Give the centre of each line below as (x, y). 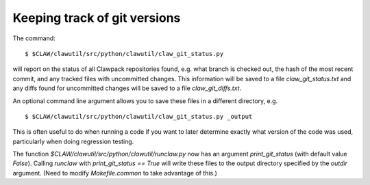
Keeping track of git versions (97, 18)
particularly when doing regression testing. (73, 141)
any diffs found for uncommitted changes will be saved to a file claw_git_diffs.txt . (127, 88)
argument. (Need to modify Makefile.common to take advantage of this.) (115, 173)
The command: (34, 38)
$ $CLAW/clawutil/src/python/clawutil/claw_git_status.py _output (139, 116)
